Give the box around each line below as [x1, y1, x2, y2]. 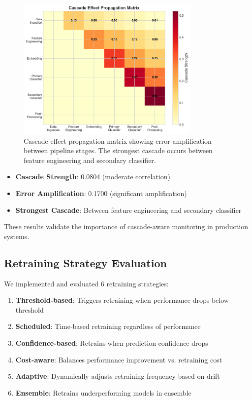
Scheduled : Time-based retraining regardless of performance [15, 321, 201, 331]
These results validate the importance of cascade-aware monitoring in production [4, 221, 248, 232]
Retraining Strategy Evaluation [4, 255, 167, 270]
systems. [4, 231, 30, 241]
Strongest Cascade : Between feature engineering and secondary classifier [15, 204, 242, 215]
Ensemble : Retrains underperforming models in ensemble [15, 387, 191, 398]
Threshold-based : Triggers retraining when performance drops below [15, 295, 229, 305]
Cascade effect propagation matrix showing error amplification [24, 135, 212, 146]
